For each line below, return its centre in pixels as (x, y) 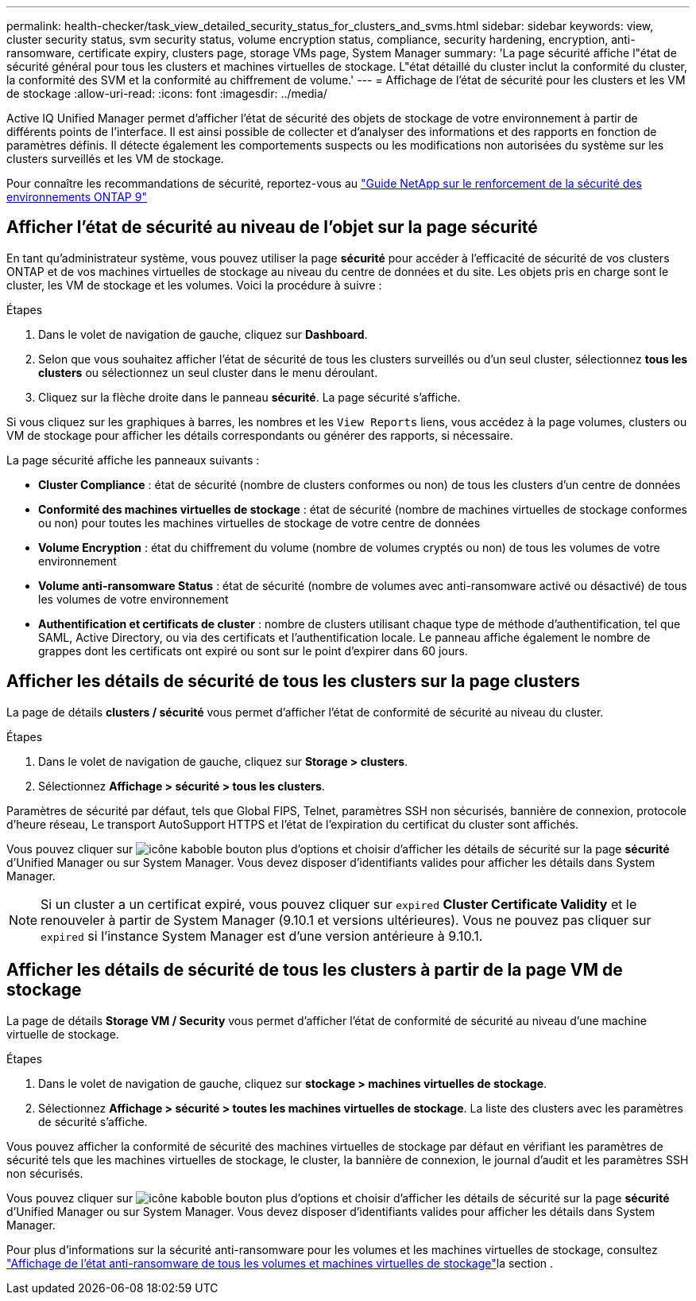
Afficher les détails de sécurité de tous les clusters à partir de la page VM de (315, 970)
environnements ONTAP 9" (77, 197)
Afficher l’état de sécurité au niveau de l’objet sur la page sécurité (272, 227)
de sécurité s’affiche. (93, 1121)
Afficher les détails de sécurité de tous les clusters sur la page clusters (293, 682)
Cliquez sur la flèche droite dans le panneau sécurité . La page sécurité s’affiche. (249, 397)
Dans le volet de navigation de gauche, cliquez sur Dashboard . (203, 334)
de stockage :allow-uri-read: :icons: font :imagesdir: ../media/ (167, 93)
